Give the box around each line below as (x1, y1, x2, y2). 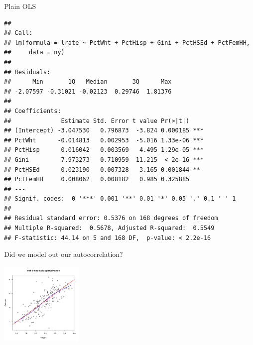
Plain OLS (4, 1, 36, 11)
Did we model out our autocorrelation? (4, 249, 123, 259)
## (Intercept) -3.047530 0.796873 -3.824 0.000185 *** (4, 127, 204, 134)
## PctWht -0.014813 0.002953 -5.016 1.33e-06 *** (4, 136, 204, 144)
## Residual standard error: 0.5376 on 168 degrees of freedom (4, 215, 218, 222)
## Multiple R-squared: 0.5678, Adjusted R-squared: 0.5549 (4, 225, 215, 232)
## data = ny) (4, 49, 65, 56)
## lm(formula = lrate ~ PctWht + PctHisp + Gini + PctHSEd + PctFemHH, (4, 39, 250, 46)
